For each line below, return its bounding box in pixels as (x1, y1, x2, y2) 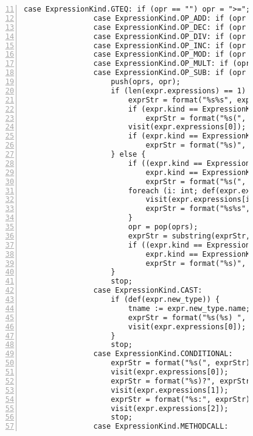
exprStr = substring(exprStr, (128, 231, 251, 240)
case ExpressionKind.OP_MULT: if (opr (93, 59, 251, 68)
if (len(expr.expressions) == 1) (111, 86, 246, 95)
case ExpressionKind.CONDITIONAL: (93, 349, 233, 359)
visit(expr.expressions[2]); (111, 404, 229, 413)
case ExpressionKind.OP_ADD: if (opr (93, 13, 246, 23)
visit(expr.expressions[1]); (111, 385, 229, 395)
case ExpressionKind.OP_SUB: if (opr (93, 68, 246, 77)
